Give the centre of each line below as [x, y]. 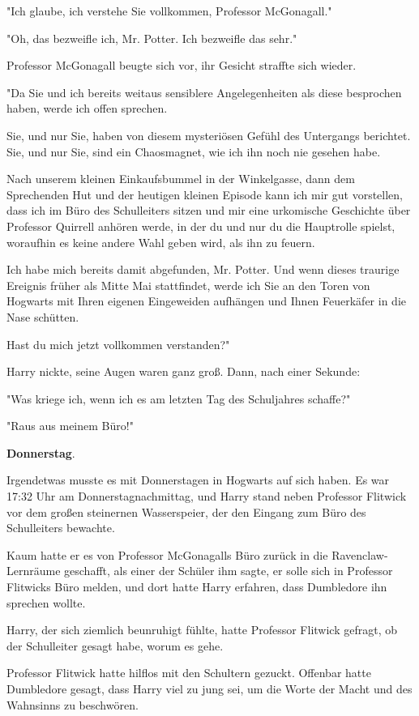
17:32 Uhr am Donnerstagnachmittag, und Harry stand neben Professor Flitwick [207, 496]
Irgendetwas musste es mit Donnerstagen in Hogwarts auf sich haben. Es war [198, 480]
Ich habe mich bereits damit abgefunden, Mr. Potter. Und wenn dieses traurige [203, 269]
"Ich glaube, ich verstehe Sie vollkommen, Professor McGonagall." [169, 11]
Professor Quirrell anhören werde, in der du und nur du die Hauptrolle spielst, [201, 226]
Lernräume [34, 571]
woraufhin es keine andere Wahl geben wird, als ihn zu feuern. [161, 242]
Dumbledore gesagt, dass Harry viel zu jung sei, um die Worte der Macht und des [209, 688]
